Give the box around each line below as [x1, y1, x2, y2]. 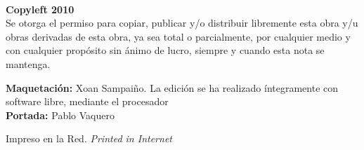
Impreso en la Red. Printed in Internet [6, 131, 172, 146]
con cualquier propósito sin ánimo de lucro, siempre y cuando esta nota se [6, 43, 325, 57]
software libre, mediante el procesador [6, 94, 169, 109]
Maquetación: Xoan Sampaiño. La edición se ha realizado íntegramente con [6, 80, 339, 95]
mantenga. [6, 56, 51, 71]
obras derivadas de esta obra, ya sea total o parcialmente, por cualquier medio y [6, 29, 351, 43]
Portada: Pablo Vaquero [6, 107, 115, 122]
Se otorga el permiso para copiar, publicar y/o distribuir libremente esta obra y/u [6, 15, 358, 30]
